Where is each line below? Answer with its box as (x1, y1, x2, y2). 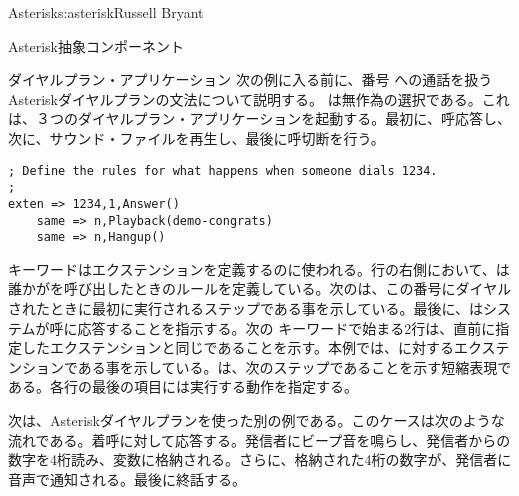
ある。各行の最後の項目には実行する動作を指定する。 (8, 376, 358, 397)
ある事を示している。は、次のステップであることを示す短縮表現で (77, 356, 512, 377)
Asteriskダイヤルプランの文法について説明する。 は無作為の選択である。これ (8, 88, 510, 109)
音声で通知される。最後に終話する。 (8, 468, 246, 489)
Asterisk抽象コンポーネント (8, 35, 184, 56)
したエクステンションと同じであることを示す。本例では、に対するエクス (21, 337, 496, 358)
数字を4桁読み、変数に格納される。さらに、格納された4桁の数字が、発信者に (8, 449, 512, 470)
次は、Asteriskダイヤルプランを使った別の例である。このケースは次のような (8, 410, 505, 430)
